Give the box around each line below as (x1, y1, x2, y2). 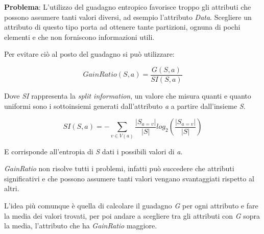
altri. (4, 183, 19, 194)
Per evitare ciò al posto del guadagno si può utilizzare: (4, 49, 175, 59)
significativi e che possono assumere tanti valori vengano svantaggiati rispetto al (4, 173, 254, 183)
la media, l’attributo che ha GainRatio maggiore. (4, 220, 157, 231)
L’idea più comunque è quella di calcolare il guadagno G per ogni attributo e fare (4, 200, 258, 210)
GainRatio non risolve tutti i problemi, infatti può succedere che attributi (4, 163, 234, 174)
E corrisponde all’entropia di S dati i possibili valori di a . (4, 146, 183, 156)
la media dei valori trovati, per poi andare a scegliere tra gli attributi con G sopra (4, 210, 260, 221)
